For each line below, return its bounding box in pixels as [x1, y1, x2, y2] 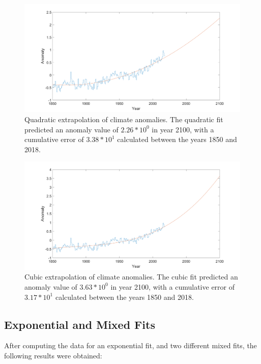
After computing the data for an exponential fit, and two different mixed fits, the [4, 340, 257, 351]
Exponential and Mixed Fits [4, 316, 155, 332]
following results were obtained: [4, 350, 102, 360]
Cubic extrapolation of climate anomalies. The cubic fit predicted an [24, 271, 238, 282]
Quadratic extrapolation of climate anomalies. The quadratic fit [24, 114, 223, 124]
